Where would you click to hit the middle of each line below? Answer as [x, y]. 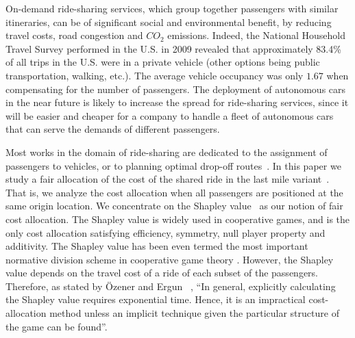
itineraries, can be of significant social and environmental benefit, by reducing [169, 22]
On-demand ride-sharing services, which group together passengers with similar [172, 8]
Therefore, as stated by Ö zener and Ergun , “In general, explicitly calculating [171, 286]
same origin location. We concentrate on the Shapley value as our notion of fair [174, 206]
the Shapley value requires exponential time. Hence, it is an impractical [156, 299]
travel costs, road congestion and [74, 35]
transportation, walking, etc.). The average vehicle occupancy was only [155, 75]
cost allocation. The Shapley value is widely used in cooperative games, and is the [178, 219]
